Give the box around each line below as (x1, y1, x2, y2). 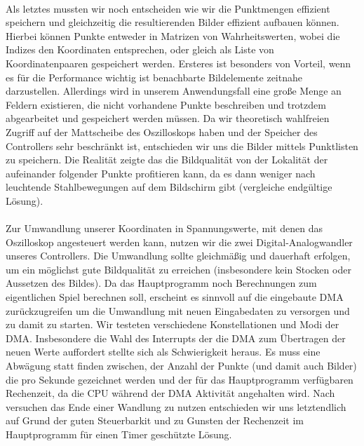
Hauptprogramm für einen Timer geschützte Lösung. (6, 427, 232, 441)
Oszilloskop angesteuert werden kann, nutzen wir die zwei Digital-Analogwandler (6, 234, 353, 249)
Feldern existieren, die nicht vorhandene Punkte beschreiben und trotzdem (6, 97, 326, 111)
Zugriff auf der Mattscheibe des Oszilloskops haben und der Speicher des (6, 124, 318, 139)
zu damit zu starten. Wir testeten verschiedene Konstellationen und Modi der (6, 317, 339, 332)
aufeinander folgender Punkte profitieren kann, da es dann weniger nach (6, 165, 316, 180)
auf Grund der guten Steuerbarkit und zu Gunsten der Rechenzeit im (6, 413, 304, 428)
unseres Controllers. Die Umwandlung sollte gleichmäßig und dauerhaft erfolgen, (6, 248, 351, 263)
